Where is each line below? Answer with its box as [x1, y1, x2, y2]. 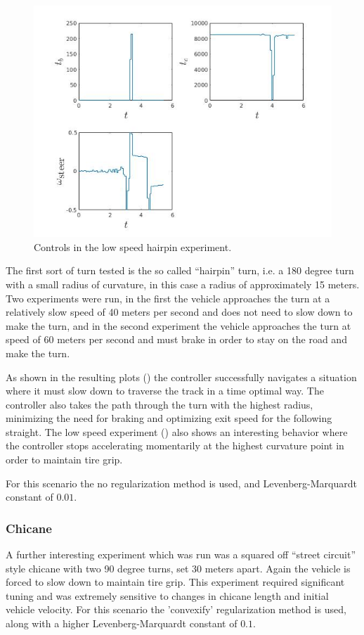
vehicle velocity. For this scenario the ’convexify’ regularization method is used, [6, 602, 346, 617]
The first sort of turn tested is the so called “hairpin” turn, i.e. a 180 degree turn [6, 263, 354, 278]
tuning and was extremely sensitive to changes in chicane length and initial [6, 588, 329, 603]
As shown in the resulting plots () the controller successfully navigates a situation [6, 369, 357, 384]
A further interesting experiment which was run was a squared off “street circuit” [6, 547, 356, 562]
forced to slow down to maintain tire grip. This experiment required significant [6, 575, 345, 589]
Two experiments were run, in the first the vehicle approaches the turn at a [6, 290, 330, 305]
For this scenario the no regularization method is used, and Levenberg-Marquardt [6, 475, 357, 490]
